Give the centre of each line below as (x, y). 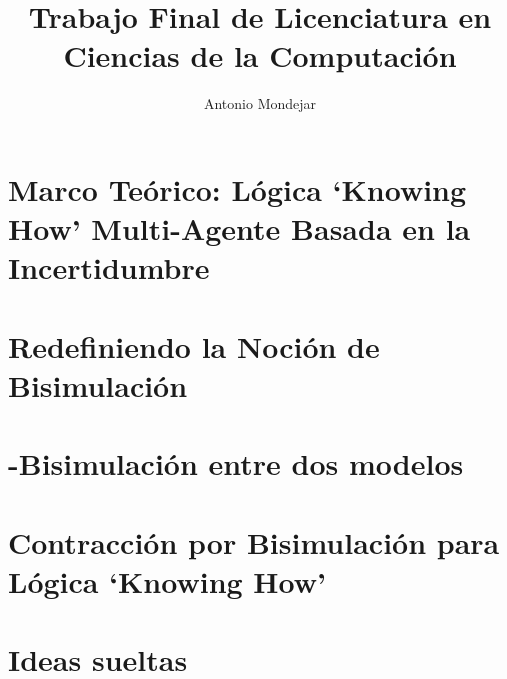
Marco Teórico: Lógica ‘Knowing (237, 188)
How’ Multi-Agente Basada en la (239, 228)
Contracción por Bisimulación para (254, 541)
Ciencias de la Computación (260, 55)
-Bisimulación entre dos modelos (236, 463)
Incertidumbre (109, 267)
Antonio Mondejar (260, 103)
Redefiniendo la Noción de (194, 345)
